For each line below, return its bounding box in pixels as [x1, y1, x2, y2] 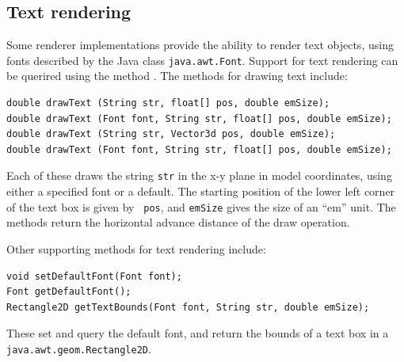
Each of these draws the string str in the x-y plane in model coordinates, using [6, 167, 392, 184]
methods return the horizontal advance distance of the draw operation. [6, 214, 350, 231]
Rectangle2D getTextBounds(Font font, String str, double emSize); [6, 301, 370, 313]
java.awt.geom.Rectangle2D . [6, 340, 151, 356]
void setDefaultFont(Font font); [6, 270, 182, 282]
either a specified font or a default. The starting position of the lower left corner [6, 183, 395, 200]
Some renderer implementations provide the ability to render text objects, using [6, 36, 394, 53]
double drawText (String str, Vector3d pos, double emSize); [6, 128, 336, 140]
